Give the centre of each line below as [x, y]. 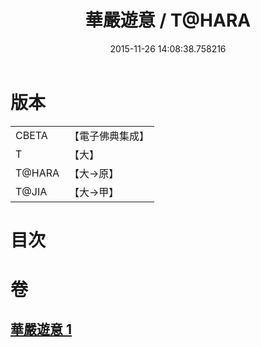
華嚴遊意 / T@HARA [168, 20]
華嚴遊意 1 [41, 329]
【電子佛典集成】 [109, 136]
